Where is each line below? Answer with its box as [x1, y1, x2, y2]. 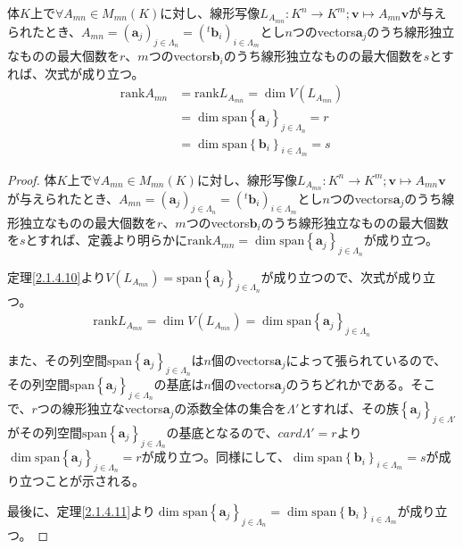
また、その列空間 [7, 350, 107, 369]
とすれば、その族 [299, 399, 399, 418]
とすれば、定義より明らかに [25, 230, 187, 249]
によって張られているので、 [285, 350, 447, 369]
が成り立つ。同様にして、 [141, 447, 290, 466]
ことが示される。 [44, 471, 145, 490]
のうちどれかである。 [285, 374, 411, 393]
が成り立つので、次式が [260, 267, 399, 286]
